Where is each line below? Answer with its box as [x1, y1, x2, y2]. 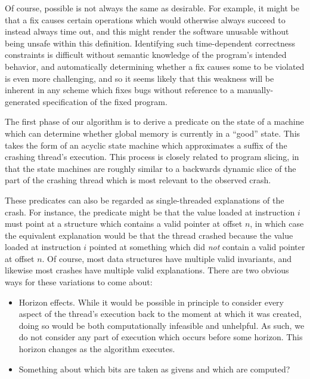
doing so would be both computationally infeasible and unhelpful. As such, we [18, 319, 305, 331]
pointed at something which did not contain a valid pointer [89, 241, 305, 253]
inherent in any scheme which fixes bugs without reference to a [5, 84, 234, 96]
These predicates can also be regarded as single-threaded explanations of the [5, 193, 284, 206]
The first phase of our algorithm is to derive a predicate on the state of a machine [5, 115, 304, 128]
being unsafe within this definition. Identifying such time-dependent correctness [5, 36, 296, 49]
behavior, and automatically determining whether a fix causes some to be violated [5, 60, 305, 72]
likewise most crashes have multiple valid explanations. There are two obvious [5, 264, 289, 276]
